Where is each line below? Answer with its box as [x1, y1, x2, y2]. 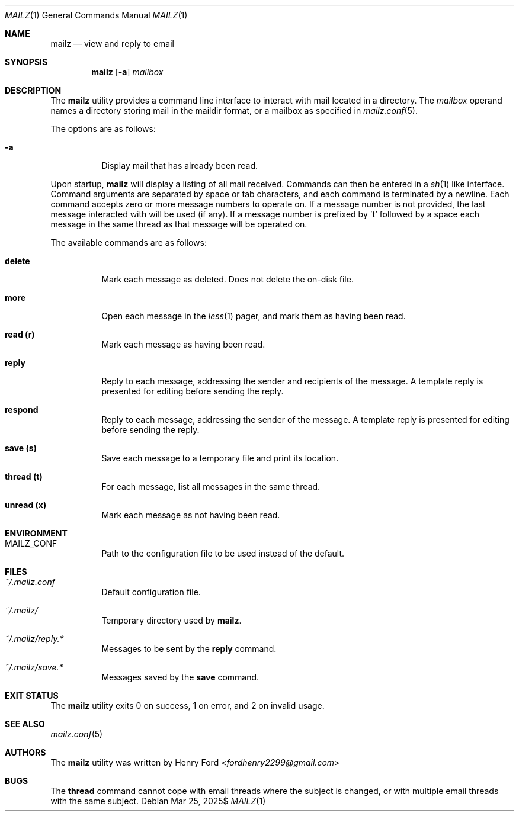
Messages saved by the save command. [101, 672, 259, 682]
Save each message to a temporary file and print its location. [101, 453, 339, 463]
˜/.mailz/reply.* [5, 634, 64, 644]
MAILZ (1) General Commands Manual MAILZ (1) [5, 10, 188, 20]
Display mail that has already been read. [101, 160, 258, 171]
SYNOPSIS [5, 57, 48, 67]
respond [5, 404, 39, 415]
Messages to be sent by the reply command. [101, 644, 277, 654]
